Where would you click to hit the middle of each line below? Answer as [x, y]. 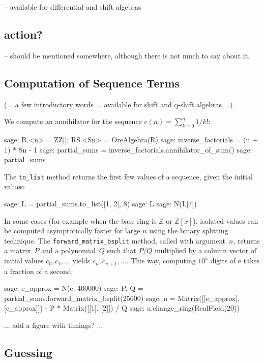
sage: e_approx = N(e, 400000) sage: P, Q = [74, 288]
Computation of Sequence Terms [92, 83]
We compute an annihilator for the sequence [73, 121]
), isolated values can [226, 220]
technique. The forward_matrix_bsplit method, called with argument [115, 240]
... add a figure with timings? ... [54, 325]
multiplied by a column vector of [206, 250]
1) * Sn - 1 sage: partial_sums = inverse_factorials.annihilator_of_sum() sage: [128, 149]
